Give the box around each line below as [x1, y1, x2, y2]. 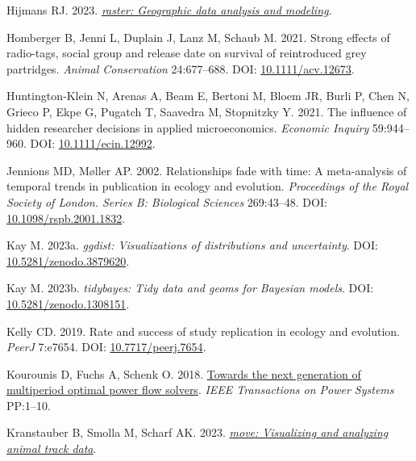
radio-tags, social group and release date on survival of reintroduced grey [6, 44, 367, 61]
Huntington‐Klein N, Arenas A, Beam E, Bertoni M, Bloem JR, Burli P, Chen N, [6, 87, 410, 104]
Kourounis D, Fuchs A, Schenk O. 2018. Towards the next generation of [6, 365, 361, 382]
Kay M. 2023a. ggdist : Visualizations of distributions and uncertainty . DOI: [6, 237, 378, 254]
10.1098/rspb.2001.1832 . [6, 209, 126, 226]
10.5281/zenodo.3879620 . [6, 252, 130, 269]
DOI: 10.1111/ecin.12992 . [30, 135, 156, 152]
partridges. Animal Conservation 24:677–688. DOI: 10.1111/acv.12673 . [6, 60, 355, 77]
